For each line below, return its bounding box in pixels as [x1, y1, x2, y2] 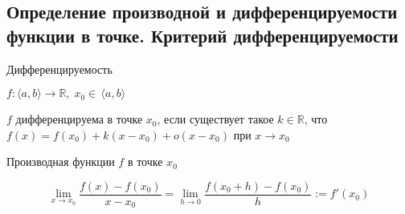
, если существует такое [157, 111, 274, 127]
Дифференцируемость [6, 60, 112, 77]
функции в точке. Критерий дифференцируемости [6, 22, 399, 47]
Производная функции [6, 153, 115, 170]
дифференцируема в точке [15, 111, 143, 127]
